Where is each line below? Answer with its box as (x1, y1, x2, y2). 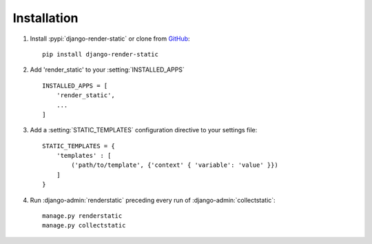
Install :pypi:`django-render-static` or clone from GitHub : (30, 34, 190, 43)
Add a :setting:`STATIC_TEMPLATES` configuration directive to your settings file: (30, 126, 258, 134)
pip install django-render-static (42, 50, 158, 58)
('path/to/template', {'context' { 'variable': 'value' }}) (71, 161, 278, 169)
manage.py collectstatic (42, 221, 126, 230)
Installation (12, 10, 79, 26)
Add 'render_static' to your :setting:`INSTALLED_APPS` (30, 65, 185, 74)
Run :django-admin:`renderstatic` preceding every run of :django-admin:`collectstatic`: (30, 196, 276, 204)
